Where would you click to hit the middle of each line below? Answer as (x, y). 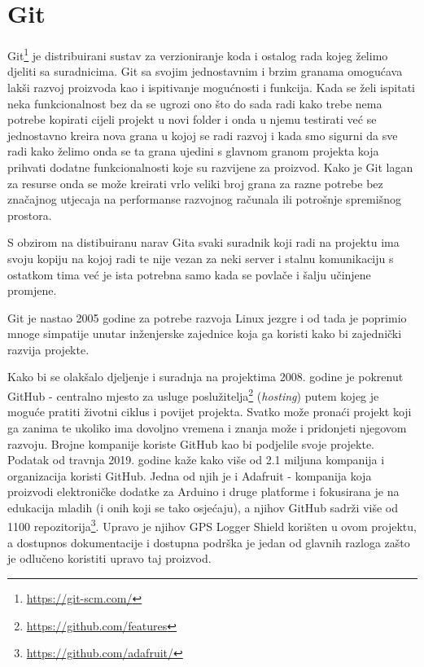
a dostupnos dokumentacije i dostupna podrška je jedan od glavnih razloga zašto (209, 542)
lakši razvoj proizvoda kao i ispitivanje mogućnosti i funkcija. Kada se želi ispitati (211, 87)
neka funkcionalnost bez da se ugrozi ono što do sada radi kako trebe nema (195, 103)
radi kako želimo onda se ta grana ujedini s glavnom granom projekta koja (193, 151)
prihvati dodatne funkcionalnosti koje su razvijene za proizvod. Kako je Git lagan (210, 167)
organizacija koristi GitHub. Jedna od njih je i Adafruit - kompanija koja (190, 475)
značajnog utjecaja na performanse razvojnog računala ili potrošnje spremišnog (204, 199)
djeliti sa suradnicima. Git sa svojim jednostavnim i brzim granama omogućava (205, 71)
